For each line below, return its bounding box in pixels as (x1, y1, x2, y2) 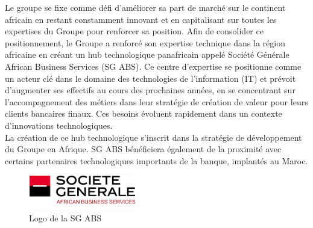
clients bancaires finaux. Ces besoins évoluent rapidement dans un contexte (5, 107, 282, 120)
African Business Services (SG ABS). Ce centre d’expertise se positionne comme (5, 60, 302, 72)
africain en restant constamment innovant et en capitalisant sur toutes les (5, 13, 277, 25)
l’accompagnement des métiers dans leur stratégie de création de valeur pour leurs (5, 95, 308, 108)
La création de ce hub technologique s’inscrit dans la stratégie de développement (5, 131, 302, 143)
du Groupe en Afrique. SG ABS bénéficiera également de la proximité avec (5, 143, 282, 155)
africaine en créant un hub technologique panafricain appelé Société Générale (5, 48, 289, 61)
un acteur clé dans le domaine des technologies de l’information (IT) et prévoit (5, 72, 296, 84)
